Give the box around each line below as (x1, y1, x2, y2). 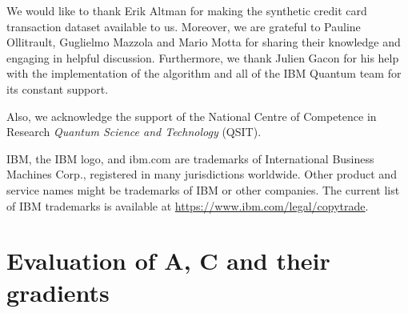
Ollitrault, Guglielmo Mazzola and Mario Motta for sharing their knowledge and (6, 34, 401, 50)
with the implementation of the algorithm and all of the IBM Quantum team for (6, 65, 402, 82)
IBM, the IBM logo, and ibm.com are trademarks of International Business (6, 150, 374, 167)
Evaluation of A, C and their (6, 244, 330, 277)
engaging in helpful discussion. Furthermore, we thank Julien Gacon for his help (6, 49, 399, 66)
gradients (6, 275, 110, 308)
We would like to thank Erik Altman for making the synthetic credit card (6, 2, 367, 18)
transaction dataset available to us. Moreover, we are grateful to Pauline (6, 18, 361, 34)
